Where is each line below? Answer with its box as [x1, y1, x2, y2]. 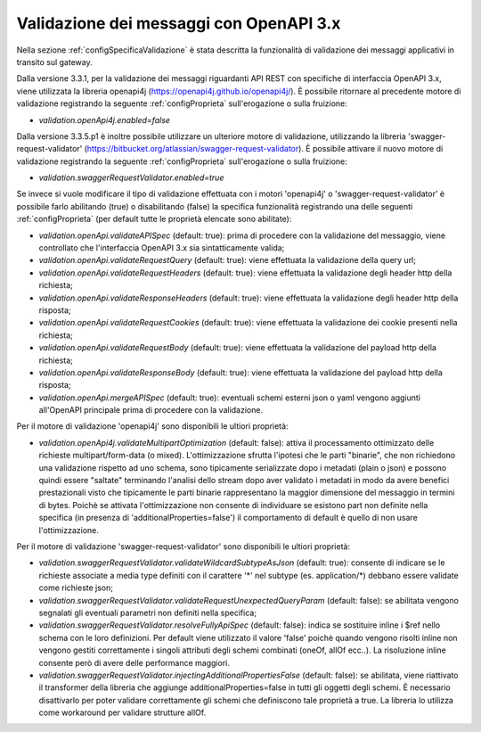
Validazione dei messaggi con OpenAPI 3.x [16, 13, 341, 33]
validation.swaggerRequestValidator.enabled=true [38, 172, 224, 183]
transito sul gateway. [16, 56, 93, 67]
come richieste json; [38, 582, 113, 593]
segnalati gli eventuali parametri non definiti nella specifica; [38, 607, 257, 618]
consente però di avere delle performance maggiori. [38, 657, 231, 668]
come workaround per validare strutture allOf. [38, 707, 207, 718]
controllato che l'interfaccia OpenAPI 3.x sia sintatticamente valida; [38, 243, 285, 253]
